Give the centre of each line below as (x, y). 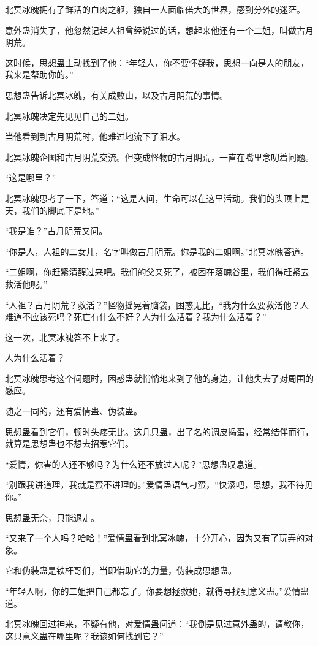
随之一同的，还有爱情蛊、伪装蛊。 (74, 411)
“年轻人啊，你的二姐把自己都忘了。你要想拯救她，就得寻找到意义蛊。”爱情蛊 (157, 591)
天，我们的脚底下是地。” (52, 210)
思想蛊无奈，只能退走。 (52, 517)
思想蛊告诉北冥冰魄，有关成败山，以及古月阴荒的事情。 (116, 95)
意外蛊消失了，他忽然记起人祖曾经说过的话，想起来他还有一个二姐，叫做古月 (159, 30)
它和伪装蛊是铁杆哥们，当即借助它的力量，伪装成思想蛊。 (121, 570)
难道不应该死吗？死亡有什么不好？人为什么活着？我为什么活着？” (136, 317)
